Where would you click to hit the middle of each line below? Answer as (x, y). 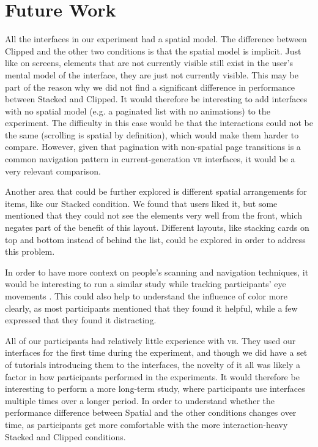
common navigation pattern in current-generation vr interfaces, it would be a (150, 159)
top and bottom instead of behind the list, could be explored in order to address (155, 239)
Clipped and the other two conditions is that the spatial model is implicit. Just (153, 51)
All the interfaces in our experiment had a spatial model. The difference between (156, 39)
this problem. (30, 251)
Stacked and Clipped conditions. (65, 436)
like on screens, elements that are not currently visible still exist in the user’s (149, 63)
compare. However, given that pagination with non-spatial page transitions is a (153, 147)
